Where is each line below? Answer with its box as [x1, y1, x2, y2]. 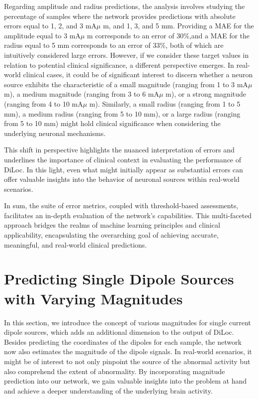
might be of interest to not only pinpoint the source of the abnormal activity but [4, 356, 251, 366]
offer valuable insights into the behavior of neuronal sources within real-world [4, 174, 240, 184]
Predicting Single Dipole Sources [4, 268, 234, 289]
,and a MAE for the [189, 30, 250, 40]
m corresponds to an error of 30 [87, 30, 184, 40]
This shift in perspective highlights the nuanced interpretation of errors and [4, 144, 235, 155]
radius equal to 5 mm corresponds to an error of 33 [4, 40, 160, 50]
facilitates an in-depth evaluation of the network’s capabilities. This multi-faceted [4, 210, 252, 220]
